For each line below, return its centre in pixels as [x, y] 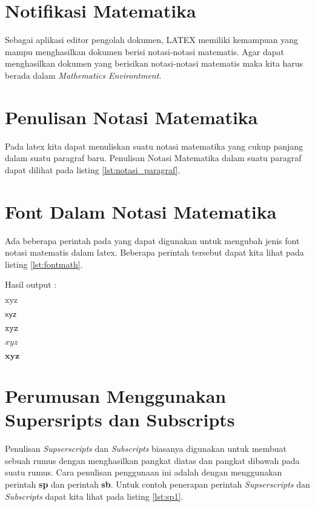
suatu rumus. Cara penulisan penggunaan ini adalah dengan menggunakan [144, 472]
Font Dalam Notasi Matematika [141, 211]
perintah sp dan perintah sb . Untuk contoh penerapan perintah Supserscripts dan [157, 484]
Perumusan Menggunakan [116, 396]
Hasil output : [31, 284]
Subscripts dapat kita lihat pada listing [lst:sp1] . [94, 496]
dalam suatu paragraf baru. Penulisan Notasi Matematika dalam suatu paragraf [153, 158]
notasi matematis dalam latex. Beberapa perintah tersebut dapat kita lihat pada [154, 252]
